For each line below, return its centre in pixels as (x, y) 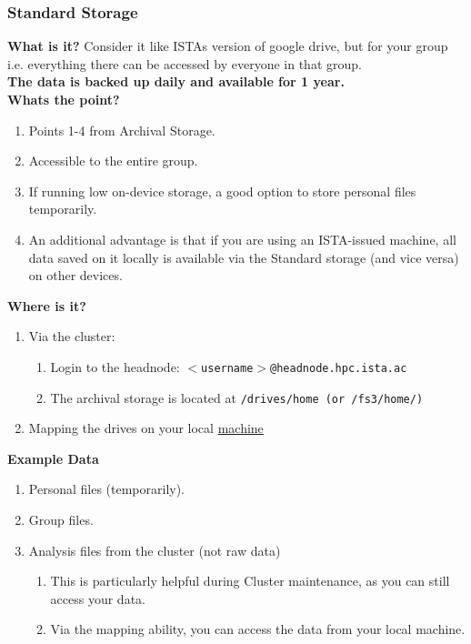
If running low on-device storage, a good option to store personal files (222, 191)
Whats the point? (64, 99)
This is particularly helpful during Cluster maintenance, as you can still (250, 581)
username (227, 368)
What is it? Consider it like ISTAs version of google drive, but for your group (228, 46)
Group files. (61, 520)
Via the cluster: (72, 336)
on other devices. (75, 275)
